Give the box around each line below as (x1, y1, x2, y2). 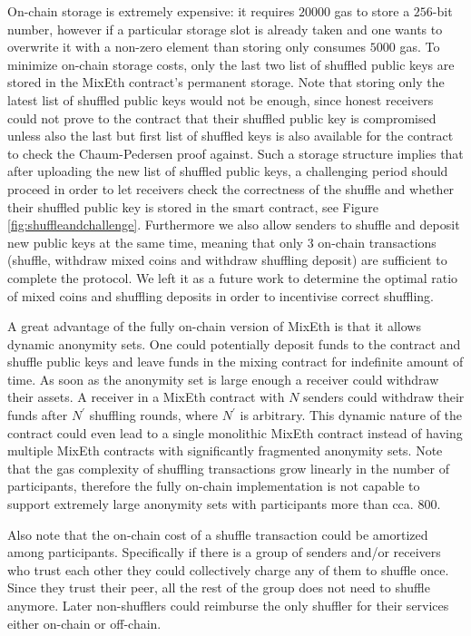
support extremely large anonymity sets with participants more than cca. (7, 494, 414, 514)
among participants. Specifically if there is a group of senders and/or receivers (7, 543, 441, 562)
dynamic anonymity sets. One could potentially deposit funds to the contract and (7, 334, 461, 353)
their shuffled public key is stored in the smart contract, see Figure (7, 197, 379, 216)
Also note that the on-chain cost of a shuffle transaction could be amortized (7, 524, 428, 543)
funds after (7, 406, 68, 425)
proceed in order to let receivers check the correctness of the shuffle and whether (7, 179, 455, 198)
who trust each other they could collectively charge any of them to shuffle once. (7, 560, 449, 579)
